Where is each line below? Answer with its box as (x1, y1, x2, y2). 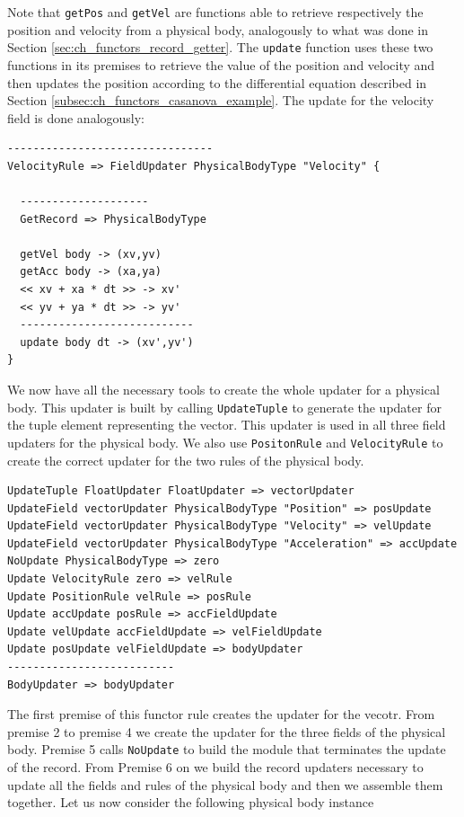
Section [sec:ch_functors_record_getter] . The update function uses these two (7, 38, 433, 57)
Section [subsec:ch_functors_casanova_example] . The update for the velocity (7, 91, 434, 110)
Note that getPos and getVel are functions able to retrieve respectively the (7, 3, 424, 21)
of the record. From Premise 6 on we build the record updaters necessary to (7, 758, 424, 777)
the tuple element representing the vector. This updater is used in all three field (7, 415, 446, 434)
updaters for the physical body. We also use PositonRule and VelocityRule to (7, 432, 443, 451)
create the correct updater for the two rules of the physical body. (7, 450, 364, 469)
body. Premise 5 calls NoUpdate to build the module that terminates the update (7, 740, 446, 759)
